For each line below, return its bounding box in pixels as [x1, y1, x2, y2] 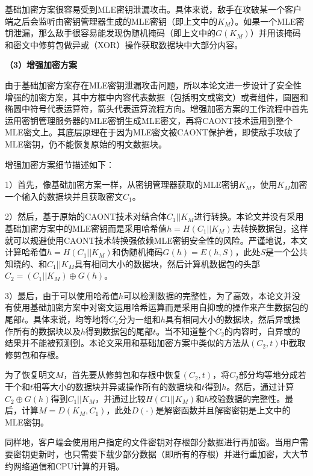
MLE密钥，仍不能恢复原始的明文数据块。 [5, 137, 167, 150]
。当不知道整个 [156, 324, 215, 337]
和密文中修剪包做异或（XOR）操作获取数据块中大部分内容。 [5, 38, 243, 51]
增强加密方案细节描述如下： [5, 158, 114, 170]
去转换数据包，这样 [232, 221, 308, 234]
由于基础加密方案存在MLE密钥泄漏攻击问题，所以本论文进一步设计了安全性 [5, 78, 302, 91]
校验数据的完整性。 [209, 392, 285, 404]
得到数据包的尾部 [85, 324, 153, 337]
